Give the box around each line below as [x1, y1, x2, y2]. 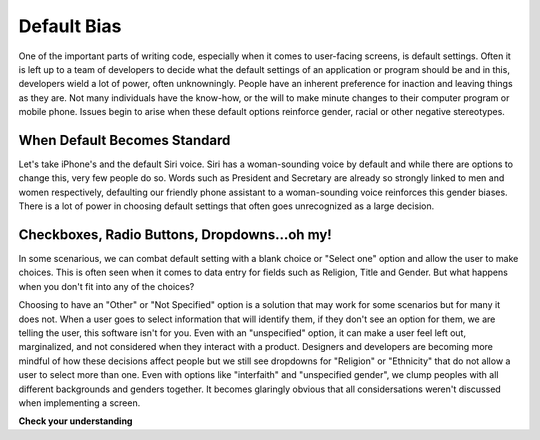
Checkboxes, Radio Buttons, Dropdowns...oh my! [18, 226, 332, 243]
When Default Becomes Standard [18, 131, 231, 149]
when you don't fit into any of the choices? [18, 280, 195, 292]
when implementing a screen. [18, 397, 141, 409]
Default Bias [18, 15, 122, 37]
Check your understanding [18, 415, 133, 427]
